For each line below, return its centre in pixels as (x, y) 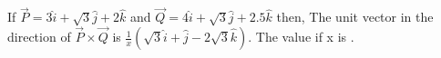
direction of (39, 37)
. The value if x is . (301, 37)
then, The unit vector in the (355, 17)
